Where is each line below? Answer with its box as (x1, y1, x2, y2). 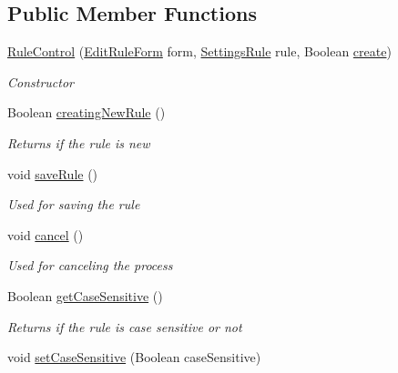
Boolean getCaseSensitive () (7, 286, 163, 305)
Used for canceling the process (7, 256, 173, 275)
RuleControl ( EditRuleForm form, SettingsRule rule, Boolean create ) (7, 42, 392, 61)
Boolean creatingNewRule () (7, 103, 166, 122)
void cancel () (7, 225, 84, 244)
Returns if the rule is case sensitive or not (7, 317, 242, 336)
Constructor (7, 72, 74, 91)
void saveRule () (7, 164, 98, 183)
